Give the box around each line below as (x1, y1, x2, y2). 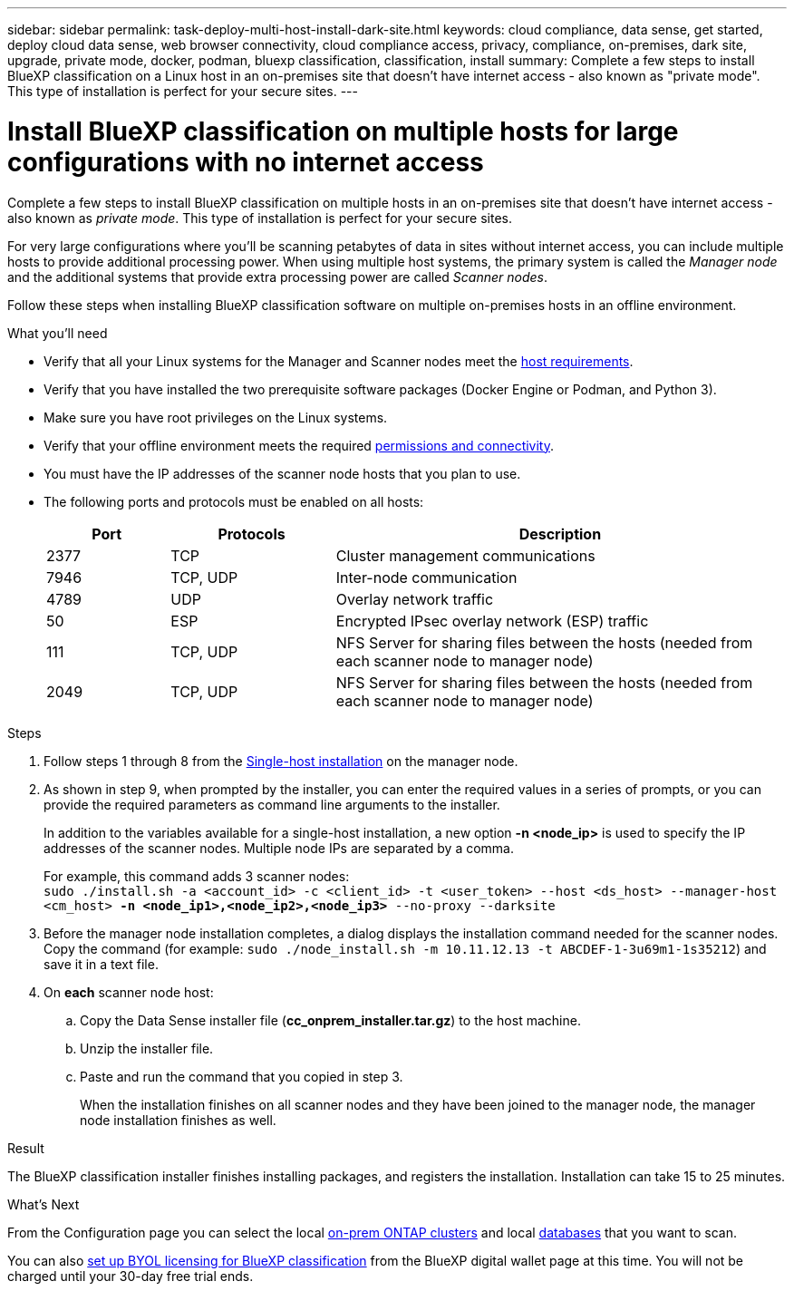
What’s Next (7, 1196, 80, 1212)
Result (7, 1140, 44, 1156)
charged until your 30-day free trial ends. (7, 1267, 254, 1284)
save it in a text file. (44, 956, 159, 972)
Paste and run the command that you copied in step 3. (80, 1068, 403, 1084)
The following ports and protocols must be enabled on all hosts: (44, 493, 424, 510)
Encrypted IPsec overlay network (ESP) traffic (335, 611, 649, 630)
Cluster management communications (335, 546, 595, 565)
